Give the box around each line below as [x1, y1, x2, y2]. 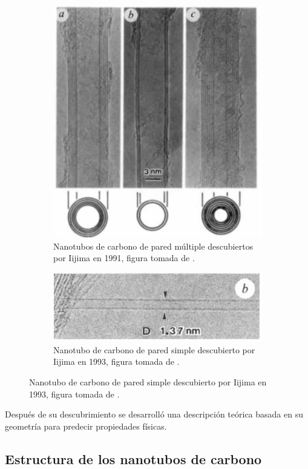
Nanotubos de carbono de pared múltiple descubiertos [53, 239, 254, 252]
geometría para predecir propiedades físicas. [5, 419, 167, 432]
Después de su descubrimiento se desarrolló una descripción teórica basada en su [5, 408, 303, 421]
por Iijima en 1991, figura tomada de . [53, 251, 195, 264]
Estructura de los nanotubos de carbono [5, 449, 262, 468]
